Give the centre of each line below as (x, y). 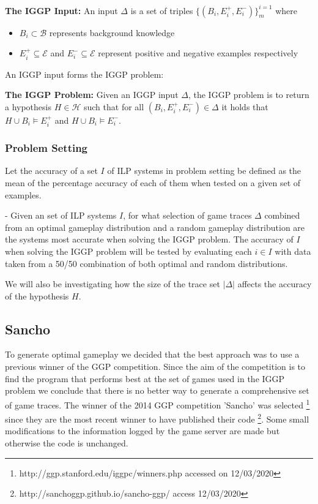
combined (282, 215)
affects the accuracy (275, 284)
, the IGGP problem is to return (249, 95)
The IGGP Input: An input (61, 10)
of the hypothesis (37, 295)
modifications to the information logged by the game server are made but (142, 431)
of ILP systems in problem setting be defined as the (204, 171)
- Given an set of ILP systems (61, 215)
